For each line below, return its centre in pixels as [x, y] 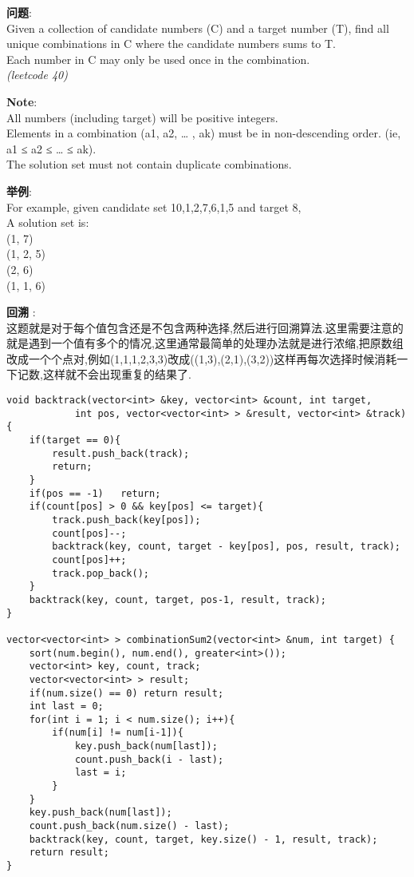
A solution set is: [48, 222]
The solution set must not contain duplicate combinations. [149, 164]
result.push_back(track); [121, 453]
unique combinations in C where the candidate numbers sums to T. [171, 44]
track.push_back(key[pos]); [126, 520]
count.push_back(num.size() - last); [129, 826]
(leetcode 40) [37, 75]
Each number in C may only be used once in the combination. [158, 59]
